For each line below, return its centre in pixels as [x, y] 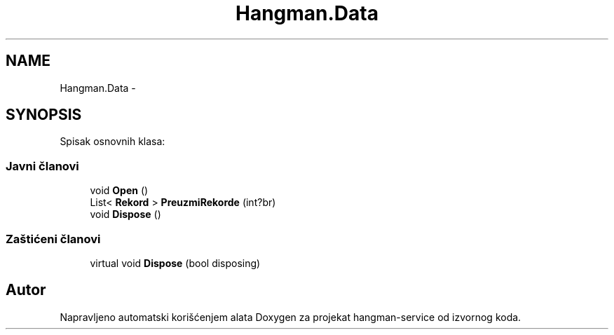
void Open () [119, 191]
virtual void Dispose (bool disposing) [175, 263]
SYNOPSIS [44, 115]
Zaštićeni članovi [53, 239]
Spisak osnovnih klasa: [112, 142]
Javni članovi [42, 166]
